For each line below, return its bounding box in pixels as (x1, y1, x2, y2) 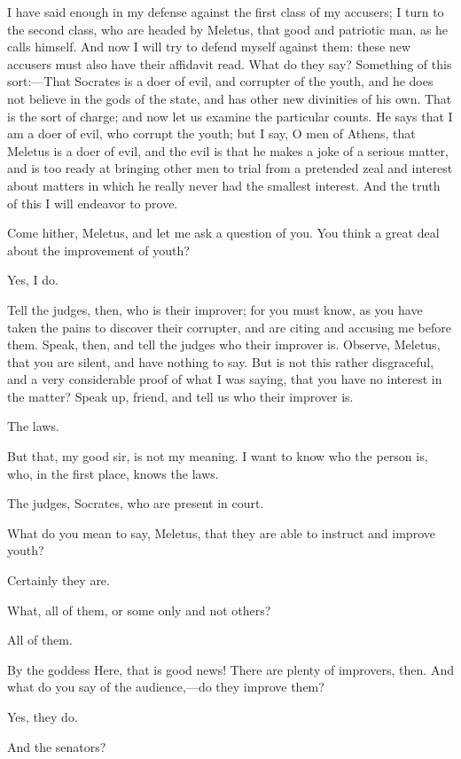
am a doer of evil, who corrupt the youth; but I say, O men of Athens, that (7, 124, 416, 143)
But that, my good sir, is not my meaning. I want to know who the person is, (7, 447, 428, 466)
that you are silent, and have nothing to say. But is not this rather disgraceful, (7, 352, 434, 371)
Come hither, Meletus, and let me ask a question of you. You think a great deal (7, 223, 440, 242)
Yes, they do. (7, 708, 78, 725)
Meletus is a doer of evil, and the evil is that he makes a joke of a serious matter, (7, 141, 449, 160)
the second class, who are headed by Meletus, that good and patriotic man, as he (7, 20, 449, 38)
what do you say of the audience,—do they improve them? (7, 677, 324, 696)
